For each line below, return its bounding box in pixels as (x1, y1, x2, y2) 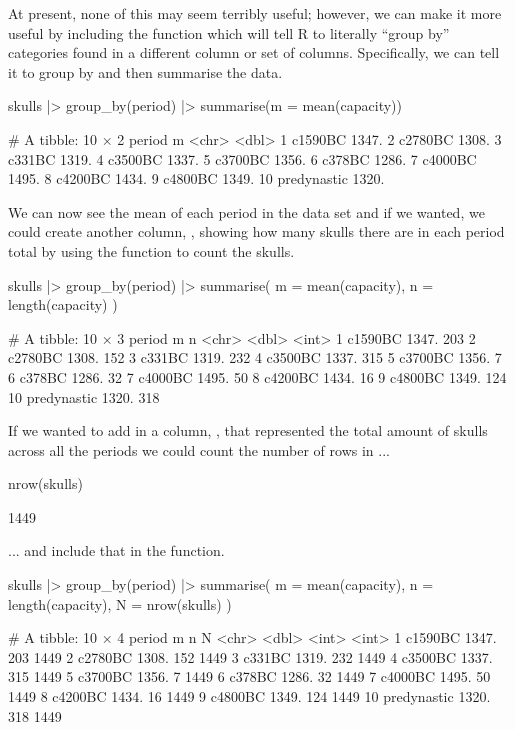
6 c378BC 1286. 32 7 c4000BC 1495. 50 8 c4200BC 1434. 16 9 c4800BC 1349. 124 (8, 366, 507, 387)
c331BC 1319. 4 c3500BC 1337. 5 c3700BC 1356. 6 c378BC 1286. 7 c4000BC (8, 148, 477, 169)
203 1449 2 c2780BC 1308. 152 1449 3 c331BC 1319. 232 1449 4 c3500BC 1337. (8, 646, 493, 667)
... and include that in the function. (8, 540, 225, 561)
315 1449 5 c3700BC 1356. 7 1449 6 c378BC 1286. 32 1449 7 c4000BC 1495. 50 (8, 666, 491, 687)
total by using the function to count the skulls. (8, 240, 295, 261)
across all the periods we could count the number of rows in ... (8, 439, 390, 460)
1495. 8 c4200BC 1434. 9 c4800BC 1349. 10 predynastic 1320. (8, 168, 385, 189)
